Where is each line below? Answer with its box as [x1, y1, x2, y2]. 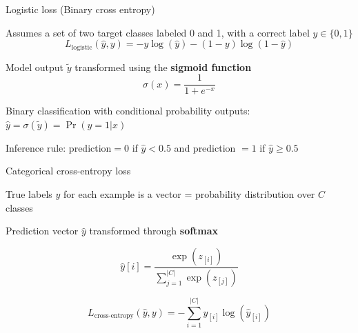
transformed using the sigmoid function [74, 59, 252, 74]
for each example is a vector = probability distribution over [63, 187, 315, 201]
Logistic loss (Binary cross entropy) [6, 2, 155, 16]
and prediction [174, 140, 236, 154]
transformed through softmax [89, 223, 219, 238]
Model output [6, 59, 64, 74]
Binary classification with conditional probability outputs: [6, 103, 250, 118]
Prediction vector [6, 223, 79, 238]
